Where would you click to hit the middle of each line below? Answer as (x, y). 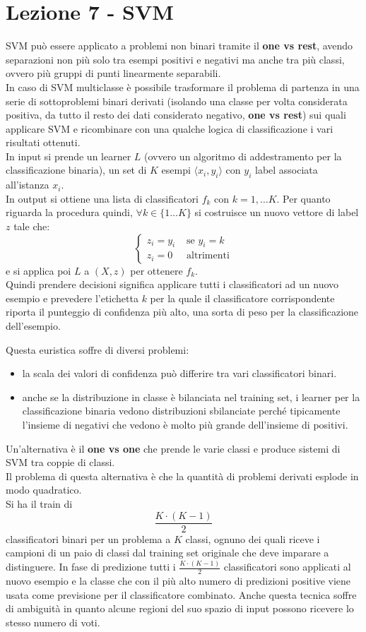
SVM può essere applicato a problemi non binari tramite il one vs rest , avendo (179, 46)
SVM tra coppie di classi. (60, 462)
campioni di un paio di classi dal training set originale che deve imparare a (167, 553)
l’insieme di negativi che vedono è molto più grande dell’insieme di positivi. (185, 424)
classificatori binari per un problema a (88, 538)
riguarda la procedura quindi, (69, 212)
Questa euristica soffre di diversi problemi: (98, 349)
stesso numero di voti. (53, 622)
